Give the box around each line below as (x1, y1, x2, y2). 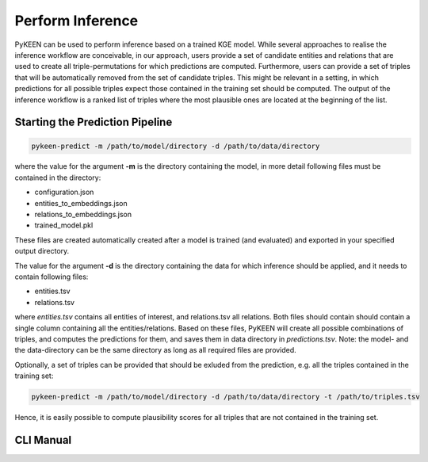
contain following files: (14, 272, 89, 281)
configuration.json (34, 187, 94, 197)
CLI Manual (14, 433, 72, 447)
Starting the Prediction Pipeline (14, 116, 173, 129)
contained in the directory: (14, 173, 101, 182)
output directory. (14, 246, 70, 256)
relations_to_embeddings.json (34, 210, 132, 220)
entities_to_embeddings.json (34, 198, 128, 208)
